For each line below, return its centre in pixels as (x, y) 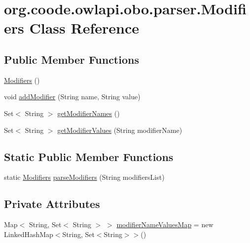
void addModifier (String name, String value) (72, 97)
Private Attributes (52, 204)
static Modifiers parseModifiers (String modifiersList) (84, 177)
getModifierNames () (89, 113)
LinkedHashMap (29, 234)
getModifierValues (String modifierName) (120, 130)
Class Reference (84, 28)
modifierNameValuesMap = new (165, 224)
